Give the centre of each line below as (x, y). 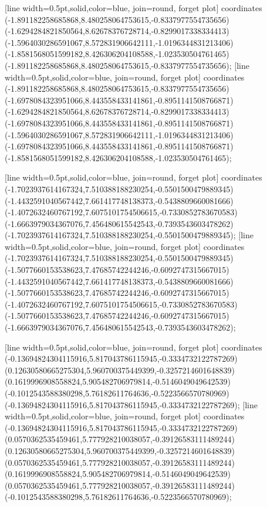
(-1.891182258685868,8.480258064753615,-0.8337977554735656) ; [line (127, 65)
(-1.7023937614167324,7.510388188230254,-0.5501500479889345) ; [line (129, 235)
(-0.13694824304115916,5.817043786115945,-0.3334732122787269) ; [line (131, 404)
